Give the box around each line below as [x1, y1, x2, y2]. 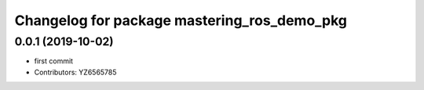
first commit [34, 56, 74, 66]
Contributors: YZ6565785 [34, 67, 117, 77]
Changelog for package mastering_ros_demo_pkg [14, 12, 348, 29]
